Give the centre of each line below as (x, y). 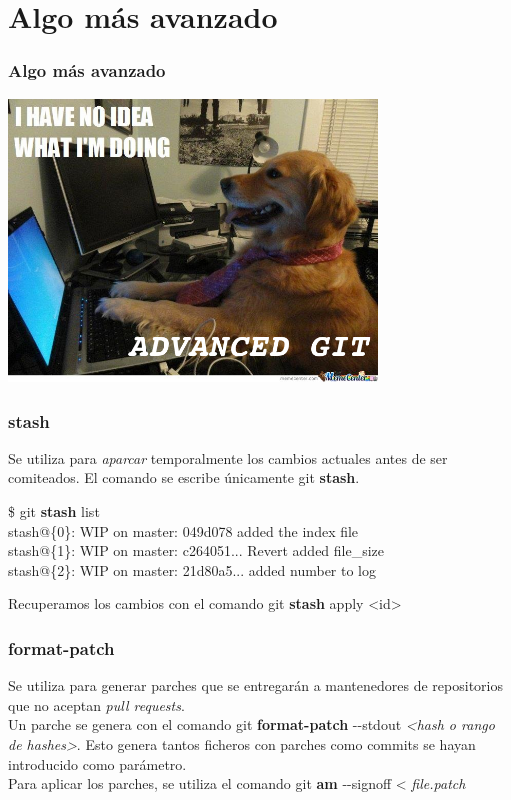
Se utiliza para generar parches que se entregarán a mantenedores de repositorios (255, 685)
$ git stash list (54, 511)
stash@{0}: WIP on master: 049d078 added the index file (183, 530)
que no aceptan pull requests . (96, 704)
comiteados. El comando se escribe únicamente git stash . (184, 477)
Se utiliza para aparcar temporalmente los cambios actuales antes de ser (228, 457)
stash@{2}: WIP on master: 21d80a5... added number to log (192, 569)
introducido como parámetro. (97, 763)
